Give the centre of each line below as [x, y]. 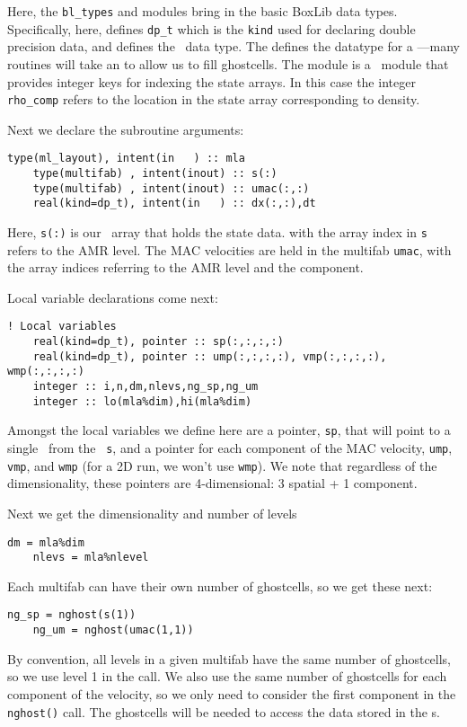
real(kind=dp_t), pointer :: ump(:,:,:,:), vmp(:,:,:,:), [210, 356]
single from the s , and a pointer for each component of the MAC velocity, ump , [230, 448]
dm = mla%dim [46, 542]
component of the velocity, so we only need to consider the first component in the [232, 693]
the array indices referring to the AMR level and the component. [185, 267]
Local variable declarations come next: [113, 297]
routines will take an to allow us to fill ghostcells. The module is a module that [228, 63]
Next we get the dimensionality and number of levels [152, 513]
